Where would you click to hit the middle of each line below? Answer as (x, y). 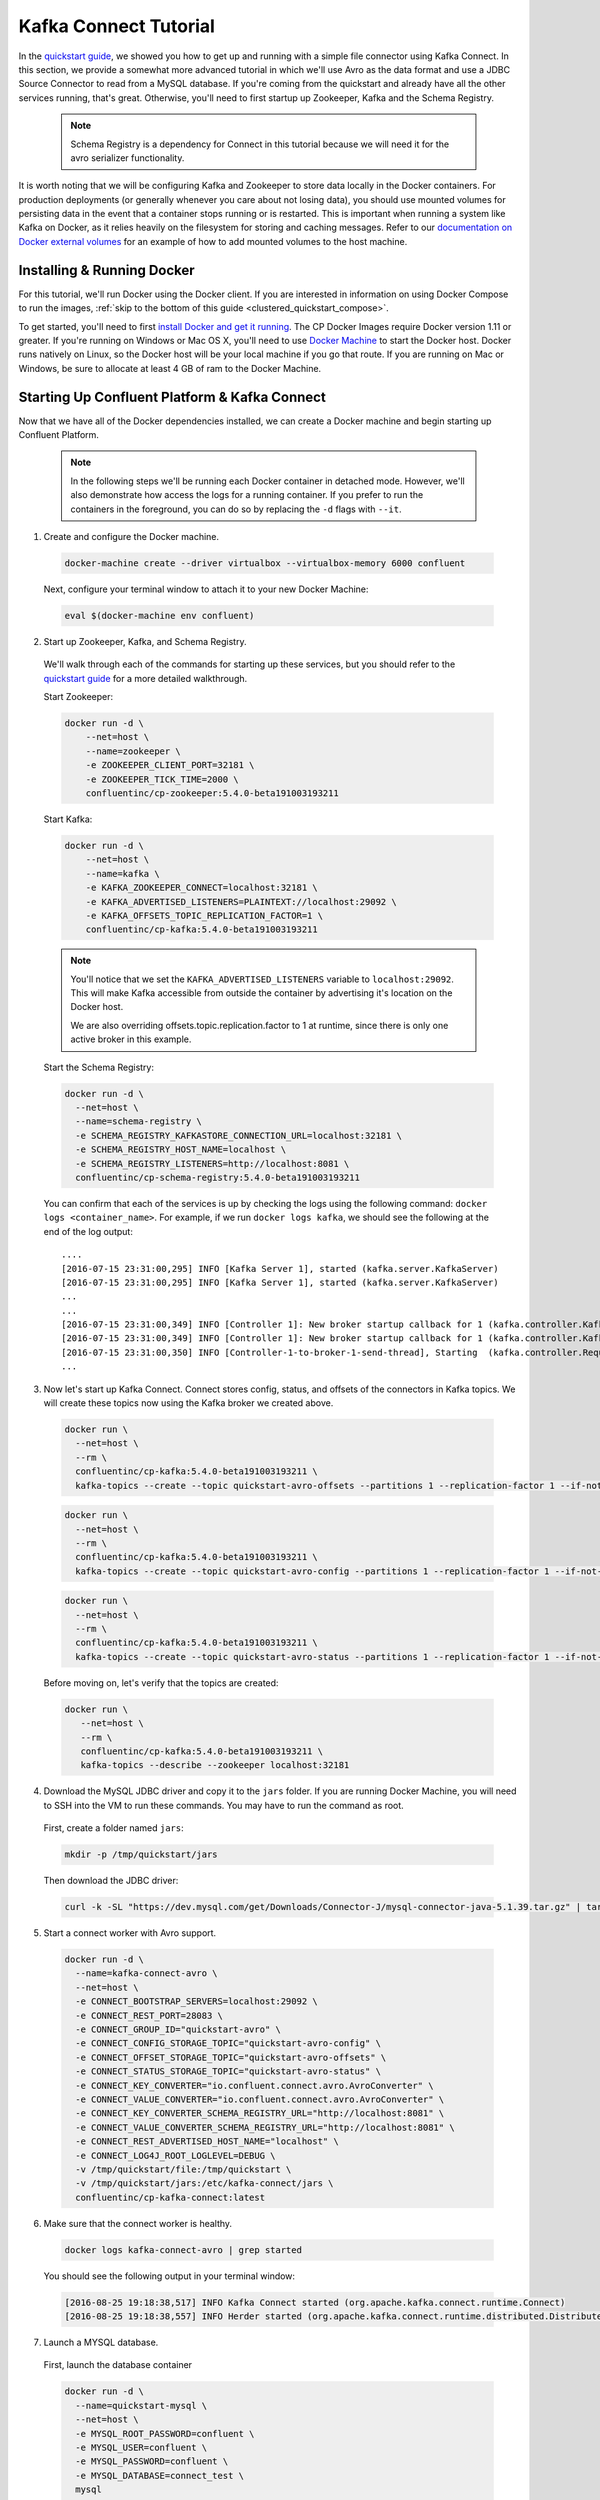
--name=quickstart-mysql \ (141, 2405)
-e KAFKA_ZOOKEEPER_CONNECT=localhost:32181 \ (202, 888)
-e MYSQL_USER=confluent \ (141, 2447)
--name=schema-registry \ (138, 1121)
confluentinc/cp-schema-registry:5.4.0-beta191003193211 (217, 1177)
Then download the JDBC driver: (111, 1881)
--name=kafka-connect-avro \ (147, 1973)
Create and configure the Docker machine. (131, 536)
